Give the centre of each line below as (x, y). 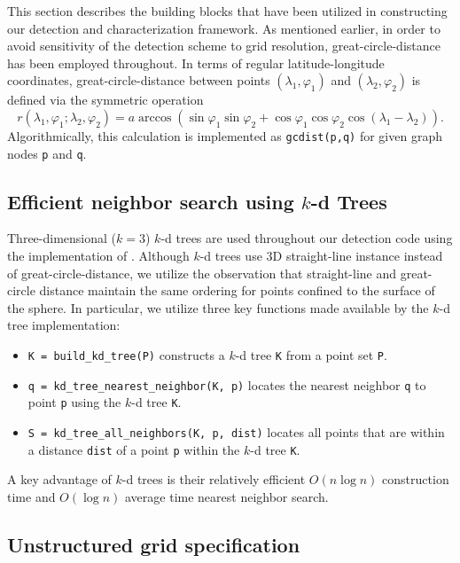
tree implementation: (64, 325)
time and (31, 496)
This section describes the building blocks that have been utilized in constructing (227, 11)
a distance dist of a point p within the (134, 449)
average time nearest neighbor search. (226, 496)
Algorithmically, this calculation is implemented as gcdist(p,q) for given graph (225, 135)
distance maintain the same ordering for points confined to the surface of (237, 290)
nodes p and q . (47, 153)
